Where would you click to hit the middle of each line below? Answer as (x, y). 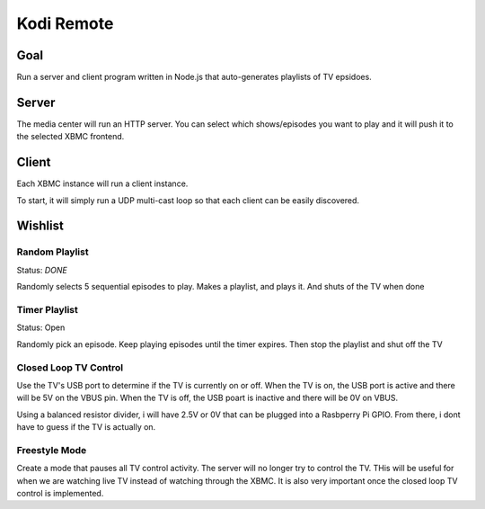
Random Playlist (53, 252)
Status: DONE (42, 270)
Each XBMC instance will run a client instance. (102, 183)
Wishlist (40, 226)
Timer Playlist (47, 309)
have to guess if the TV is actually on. (86, 427)
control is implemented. (60, 493)
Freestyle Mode (52, 450)
